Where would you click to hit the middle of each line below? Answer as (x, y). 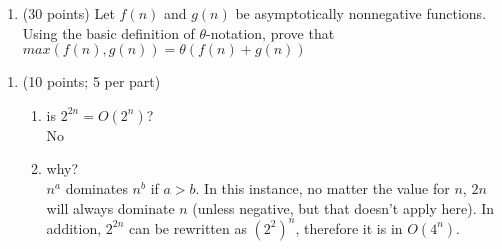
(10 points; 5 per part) (91, 81)
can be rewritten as (187, 227)
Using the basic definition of (108, 32)
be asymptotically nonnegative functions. (361, 13)
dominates (96, 187)
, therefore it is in (349, 227)
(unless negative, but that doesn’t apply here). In (343, 207)
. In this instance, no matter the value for (322, 187)
